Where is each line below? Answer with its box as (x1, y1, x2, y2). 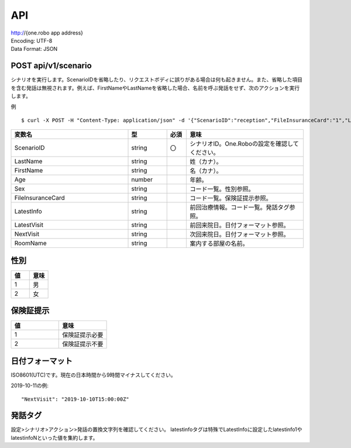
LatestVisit (14, 221, 44, 229)
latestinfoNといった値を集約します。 (11, 434, 98, 441)
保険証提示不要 (62, 340, 104, 348)
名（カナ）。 (190, 167, 222, 175)
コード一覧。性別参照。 (190, 185, 254, 193)
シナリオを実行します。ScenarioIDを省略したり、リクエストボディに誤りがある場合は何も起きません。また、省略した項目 (11, 76, 302, 83)
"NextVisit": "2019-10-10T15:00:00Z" (21, 395, 130, 402)
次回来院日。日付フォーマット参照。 (190, 230, 290, 239)
